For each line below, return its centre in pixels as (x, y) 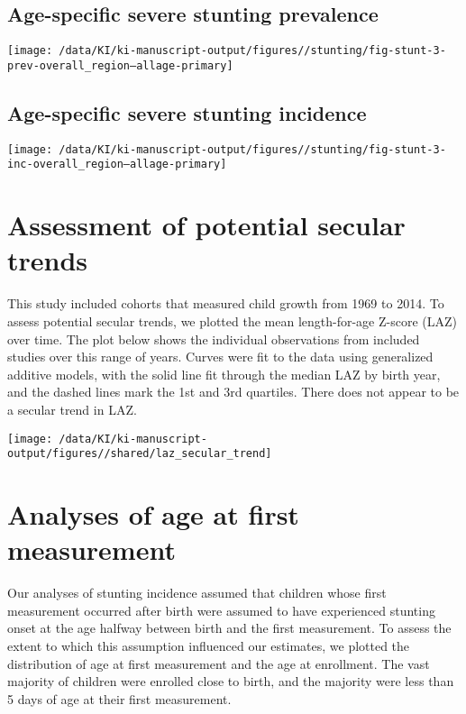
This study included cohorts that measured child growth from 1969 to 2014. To (226, 303)
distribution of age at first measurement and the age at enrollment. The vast (219, 663)
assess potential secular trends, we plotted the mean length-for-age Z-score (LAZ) (232, 320)
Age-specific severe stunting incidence (187, 112)
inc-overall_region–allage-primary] (117, 165)
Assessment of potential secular (206, 225)
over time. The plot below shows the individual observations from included (214, 339)
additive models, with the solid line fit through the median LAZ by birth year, (224, 374)
